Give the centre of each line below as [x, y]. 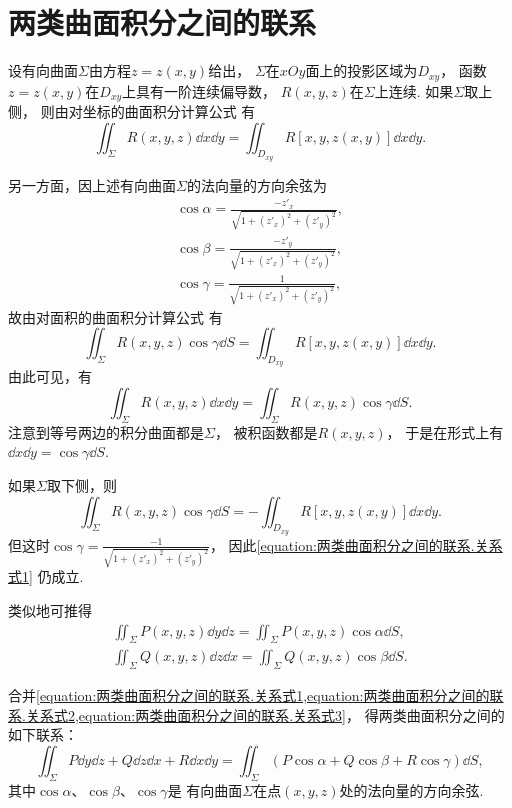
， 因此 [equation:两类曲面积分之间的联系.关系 [356, 544]
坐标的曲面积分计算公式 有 [169, 111]
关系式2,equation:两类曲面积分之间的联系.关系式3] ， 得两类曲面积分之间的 [265, 714]
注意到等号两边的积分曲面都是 [106, 431]
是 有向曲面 [205, 789]
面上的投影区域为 [361, 70]
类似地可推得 [50, 610]
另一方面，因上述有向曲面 [92, 184]
